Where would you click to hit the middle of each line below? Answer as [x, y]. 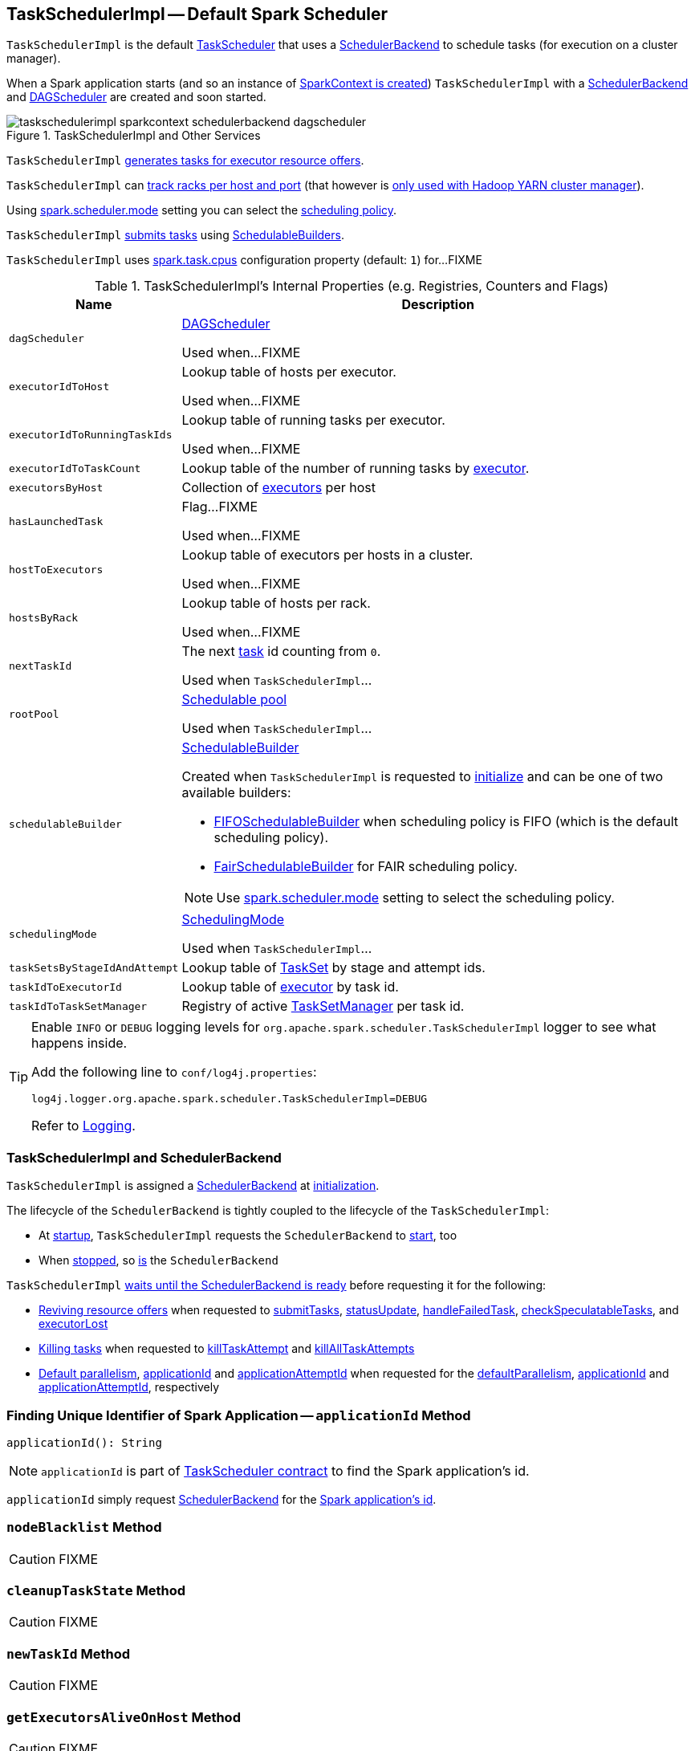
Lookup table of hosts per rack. [276, 603]
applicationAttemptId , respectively [129, 1387]
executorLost [73, 1324]
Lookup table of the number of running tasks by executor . [356, 468]
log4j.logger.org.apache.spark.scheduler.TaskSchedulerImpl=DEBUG [230, 1099]
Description [438, 305]
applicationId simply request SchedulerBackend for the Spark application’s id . [222, 1499]
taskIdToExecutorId [65, 987]
